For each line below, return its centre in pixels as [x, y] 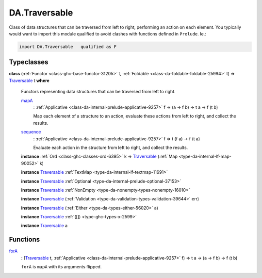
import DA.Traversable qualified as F [68, 47]
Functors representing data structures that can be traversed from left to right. [98, 92]
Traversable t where [29, 81]
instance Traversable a [44, 226]
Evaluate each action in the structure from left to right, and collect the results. [111, 147]
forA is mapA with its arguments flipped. [61, 267]
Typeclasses [29, 62]
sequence [31, 132]
